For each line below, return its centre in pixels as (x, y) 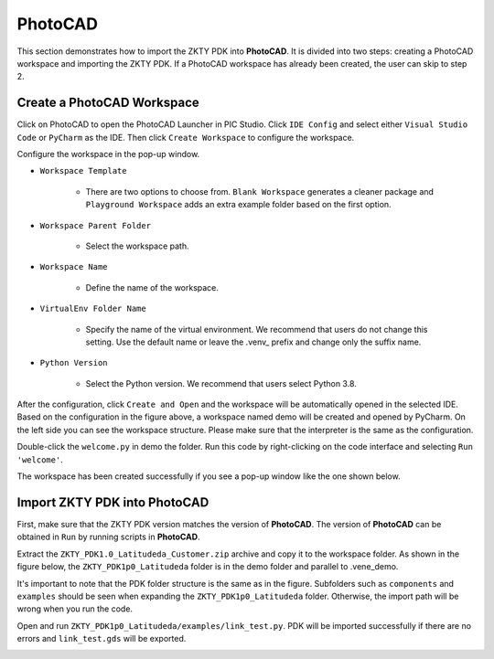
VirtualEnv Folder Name (93, 309)
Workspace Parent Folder (95, 225)
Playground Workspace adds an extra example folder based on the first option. (239, 205)
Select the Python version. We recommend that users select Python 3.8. (221, 383)
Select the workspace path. (137, 246)
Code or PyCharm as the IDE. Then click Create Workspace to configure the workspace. (186, 137)
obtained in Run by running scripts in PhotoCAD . (108, 537)
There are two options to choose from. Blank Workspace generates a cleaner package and (260, 191)
